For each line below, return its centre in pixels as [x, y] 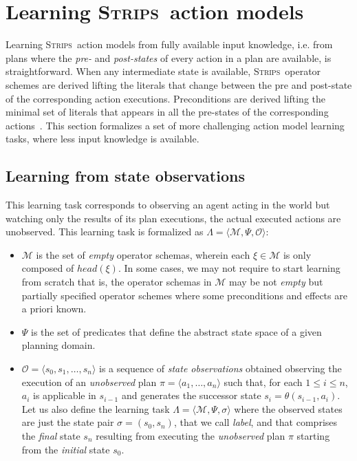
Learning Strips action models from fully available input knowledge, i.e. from [169, 44]
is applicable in [65, 395]
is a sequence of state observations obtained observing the [220, 368]
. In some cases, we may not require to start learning [229, 268]
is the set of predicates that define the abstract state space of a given [176, 331]
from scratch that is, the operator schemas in [117, 282]
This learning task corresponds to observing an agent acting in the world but [168, 205]
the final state [51, 435]
